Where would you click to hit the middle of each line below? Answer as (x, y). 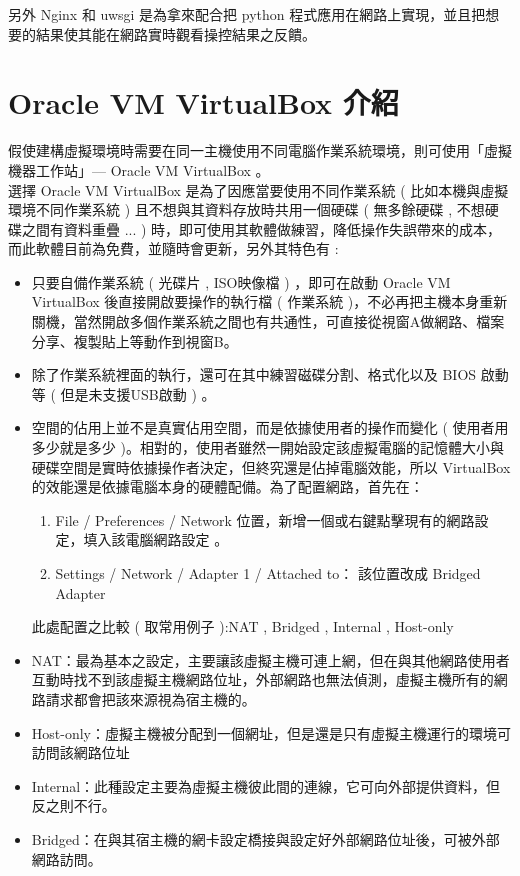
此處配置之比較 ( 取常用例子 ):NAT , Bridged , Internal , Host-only (242, 626)
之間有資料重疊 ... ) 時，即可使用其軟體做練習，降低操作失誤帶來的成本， (261, 228)
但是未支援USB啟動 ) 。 (138, 393)
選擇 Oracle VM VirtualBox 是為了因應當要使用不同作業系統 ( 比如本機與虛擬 (258, 189)
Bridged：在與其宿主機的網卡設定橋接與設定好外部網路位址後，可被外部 (265, 838)
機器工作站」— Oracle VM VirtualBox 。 (139, 169)
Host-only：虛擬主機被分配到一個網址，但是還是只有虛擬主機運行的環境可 (271, 732)
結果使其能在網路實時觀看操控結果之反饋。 (175, 33)
